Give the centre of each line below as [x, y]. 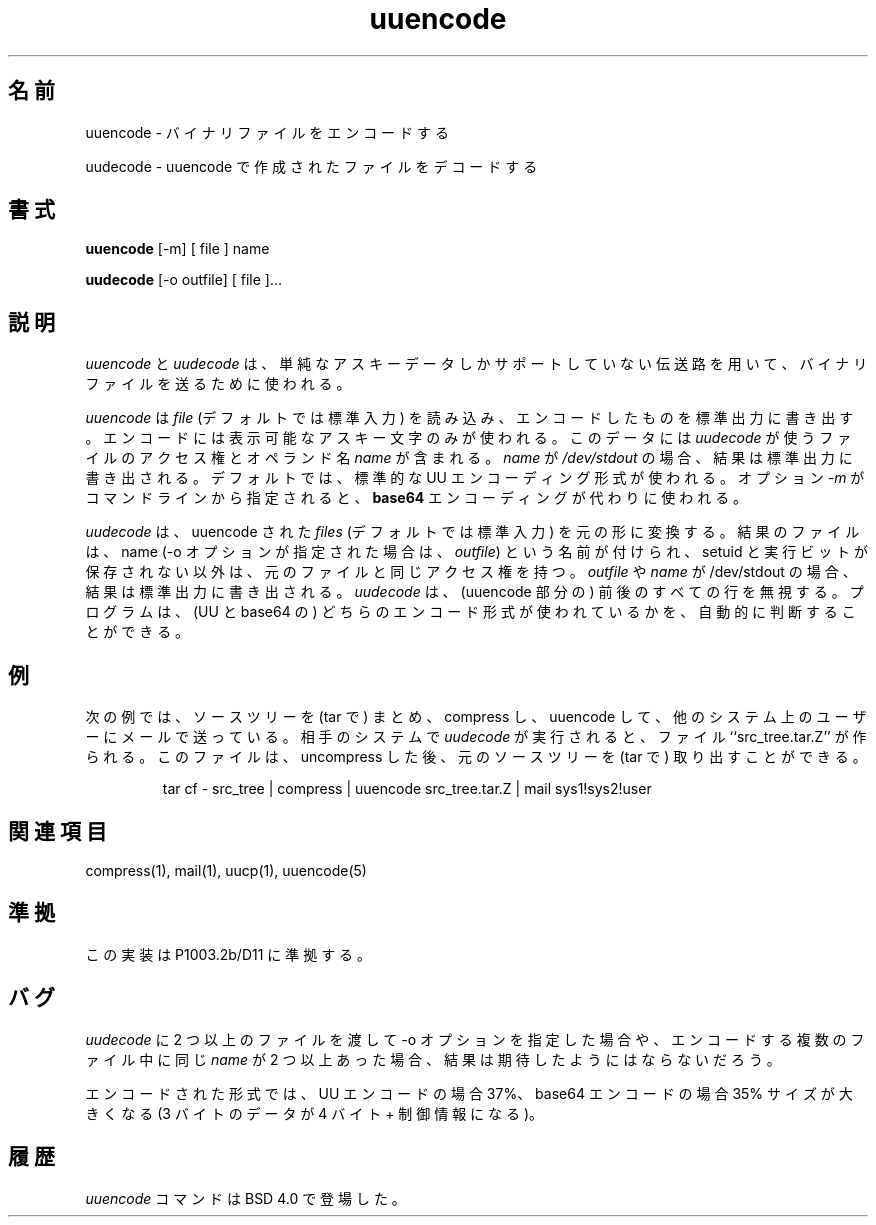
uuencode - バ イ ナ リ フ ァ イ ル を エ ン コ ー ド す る [267, 132]
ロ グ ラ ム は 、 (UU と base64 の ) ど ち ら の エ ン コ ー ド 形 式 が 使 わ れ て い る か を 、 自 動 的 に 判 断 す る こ [470, 612]
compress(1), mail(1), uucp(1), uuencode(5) [226, 870]
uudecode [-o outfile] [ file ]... [184, 280]
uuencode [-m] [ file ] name [177, 249]
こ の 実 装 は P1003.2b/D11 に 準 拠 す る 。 [228, 954]
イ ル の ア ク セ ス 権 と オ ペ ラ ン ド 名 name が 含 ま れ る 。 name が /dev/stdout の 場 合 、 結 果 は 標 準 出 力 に [469, 458]
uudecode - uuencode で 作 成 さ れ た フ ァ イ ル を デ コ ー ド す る [311, 166]
